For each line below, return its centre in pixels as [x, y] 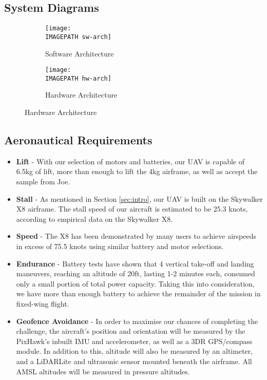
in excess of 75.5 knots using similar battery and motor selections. [120, 246]
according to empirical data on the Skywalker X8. [94, 218]
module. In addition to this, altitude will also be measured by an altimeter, [135, 351]
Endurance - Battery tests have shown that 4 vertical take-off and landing [135, 263]
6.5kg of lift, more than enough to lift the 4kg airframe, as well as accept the [137, 171]
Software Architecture [80, 53]
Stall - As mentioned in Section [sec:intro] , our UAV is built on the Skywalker [139, 198]
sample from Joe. [43, 181]
